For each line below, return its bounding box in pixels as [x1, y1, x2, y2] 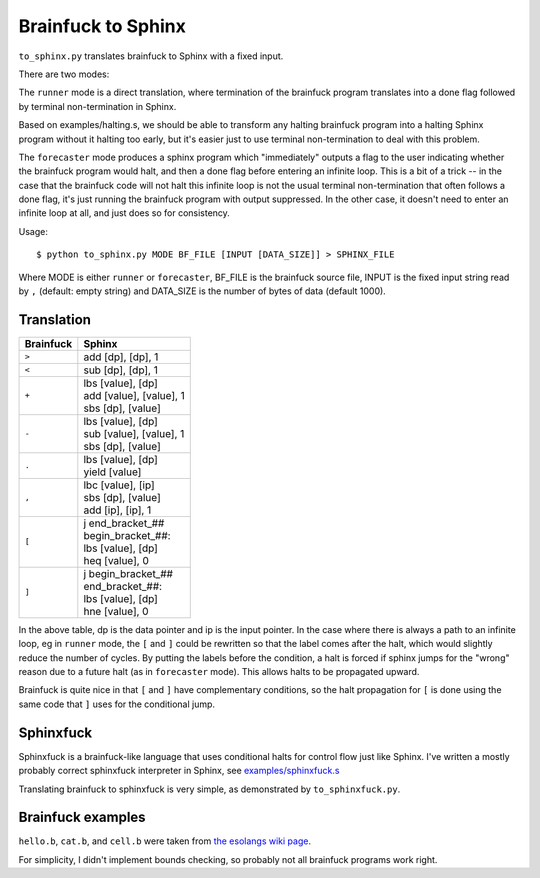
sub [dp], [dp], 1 [83, 363, 159, 377]
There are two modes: [18, 68, 110, 80]
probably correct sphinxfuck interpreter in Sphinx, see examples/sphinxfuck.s [18, 765, 340, 777]
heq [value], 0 [83, 553, 150, 567]
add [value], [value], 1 [83, 388, 185, 402]
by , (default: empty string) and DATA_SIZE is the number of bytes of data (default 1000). [18, 285, 387, 297]
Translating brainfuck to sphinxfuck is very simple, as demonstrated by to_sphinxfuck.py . [18, 783, 401, 795]
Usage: [18, 225, 49, 237]
